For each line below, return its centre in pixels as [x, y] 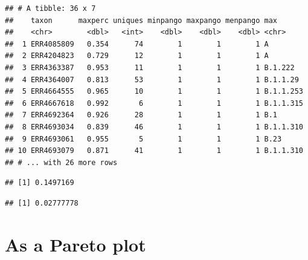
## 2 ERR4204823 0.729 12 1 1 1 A [137, 56]
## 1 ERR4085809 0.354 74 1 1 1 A [137, 44]
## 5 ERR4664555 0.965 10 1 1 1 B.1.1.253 [154, 92]
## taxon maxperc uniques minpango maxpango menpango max [141, 20]
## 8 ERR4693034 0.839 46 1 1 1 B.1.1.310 [154, 127]
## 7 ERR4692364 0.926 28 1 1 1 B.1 [141, 115]
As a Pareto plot [75, 244]
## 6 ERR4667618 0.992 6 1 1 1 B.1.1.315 [154, 103]
